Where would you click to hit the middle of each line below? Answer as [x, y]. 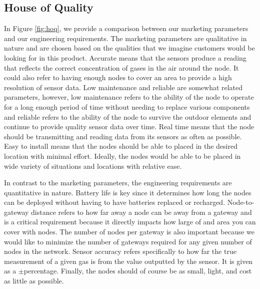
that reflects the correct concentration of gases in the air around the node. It [121, 67]
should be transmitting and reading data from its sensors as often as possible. [123, 136]
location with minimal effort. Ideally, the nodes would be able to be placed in [122, 156]
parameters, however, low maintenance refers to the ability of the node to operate [129, 97]
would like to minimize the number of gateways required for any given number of [128, 241]
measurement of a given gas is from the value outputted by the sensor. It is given [128, 261]
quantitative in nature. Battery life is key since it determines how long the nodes [128, 192]
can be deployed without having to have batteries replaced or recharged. [115, 202]
